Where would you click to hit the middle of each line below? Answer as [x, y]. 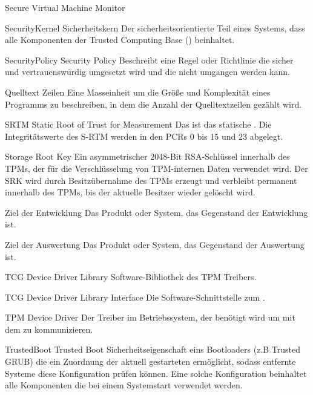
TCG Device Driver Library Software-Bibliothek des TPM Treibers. [131, 277]
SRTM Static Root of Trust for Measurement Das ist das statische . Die [138, 124]
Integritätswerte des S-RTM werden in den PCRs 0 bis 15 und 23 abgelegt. [144, 136]
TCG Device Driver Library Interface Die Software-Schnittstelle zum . [135, 297]
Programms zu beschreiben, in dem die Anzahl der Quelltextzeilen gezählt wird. [153, 104]
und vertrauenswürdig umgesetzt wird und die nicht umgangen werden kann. [147, 72]
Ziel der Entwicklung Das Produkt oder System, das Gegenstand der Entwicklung [156, 212]
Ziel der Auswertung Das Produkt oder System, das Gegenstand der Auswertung [155, 244]
